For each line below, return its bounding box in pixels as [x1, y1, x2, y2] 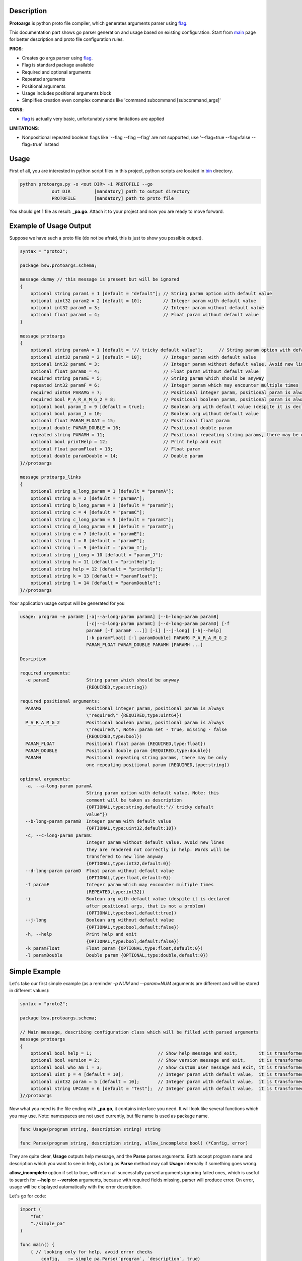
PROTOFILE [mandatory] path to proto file [51, 196, 174, 201]
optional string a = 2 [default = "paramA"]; [30, 495, 145, 501]
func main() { [20, 1242, 55, 1248]
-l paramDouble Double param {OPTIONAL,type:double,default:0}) [25, 952, 209, 958]
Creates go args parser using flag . [22, 55, 93, 61]
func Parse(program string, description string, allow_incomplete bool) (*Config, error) [20, 1140, 249, 1146]
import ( [20, 1207, 42, 1213]
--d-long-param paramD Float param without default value [25, 868, 174, 874]
